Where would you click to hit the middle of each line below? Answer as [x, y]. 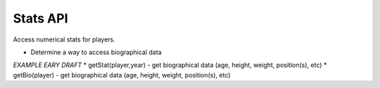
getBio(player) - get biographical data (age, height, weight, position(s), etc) [122, 75]
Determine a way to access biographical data [96, 52]
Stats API [40, 18]
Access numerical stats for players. [64, 39]
